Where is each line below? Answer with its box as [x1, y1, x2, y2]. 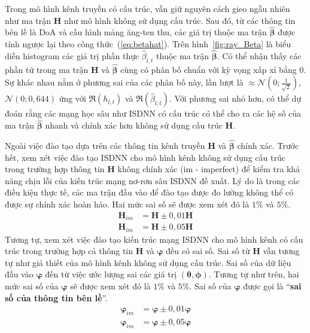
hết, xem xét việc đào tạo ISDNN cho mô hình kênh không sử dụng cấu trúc [5, 151, 285, 163]
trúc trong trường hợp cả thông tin [5, 245, 133, 257]
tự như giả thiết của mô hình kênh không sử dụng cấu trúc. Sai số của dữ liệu [5, 256, 291, 268]
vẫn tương [263, 245, 300, 257]
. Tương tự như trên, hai [208, 268, 299, 280]
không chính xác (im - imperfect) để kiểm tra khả [117, 163, 300, 175]
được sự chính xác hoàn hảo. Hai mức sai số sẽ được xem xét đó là [5, 198, 250, 210]
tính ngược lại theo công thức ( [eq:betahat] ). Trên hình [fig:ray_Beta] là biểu [5, 38, 291, 50]
